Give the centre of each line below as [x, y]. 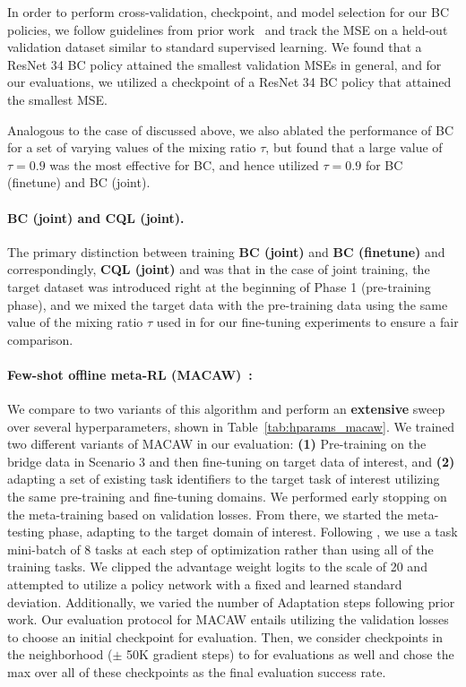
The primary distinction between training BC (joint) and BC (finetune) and [226, 251]
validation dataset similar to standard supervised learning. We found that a [215, 47]
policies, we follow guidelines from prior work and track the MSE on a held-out [228, 29]
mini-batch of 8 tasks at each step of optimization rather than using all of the [220, 549]
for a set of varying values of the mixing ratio [132, 147]
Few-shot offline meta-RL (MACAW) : [130, 374]
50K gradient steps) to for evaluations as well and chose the [290, 654]
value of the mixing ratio [75, 322]
